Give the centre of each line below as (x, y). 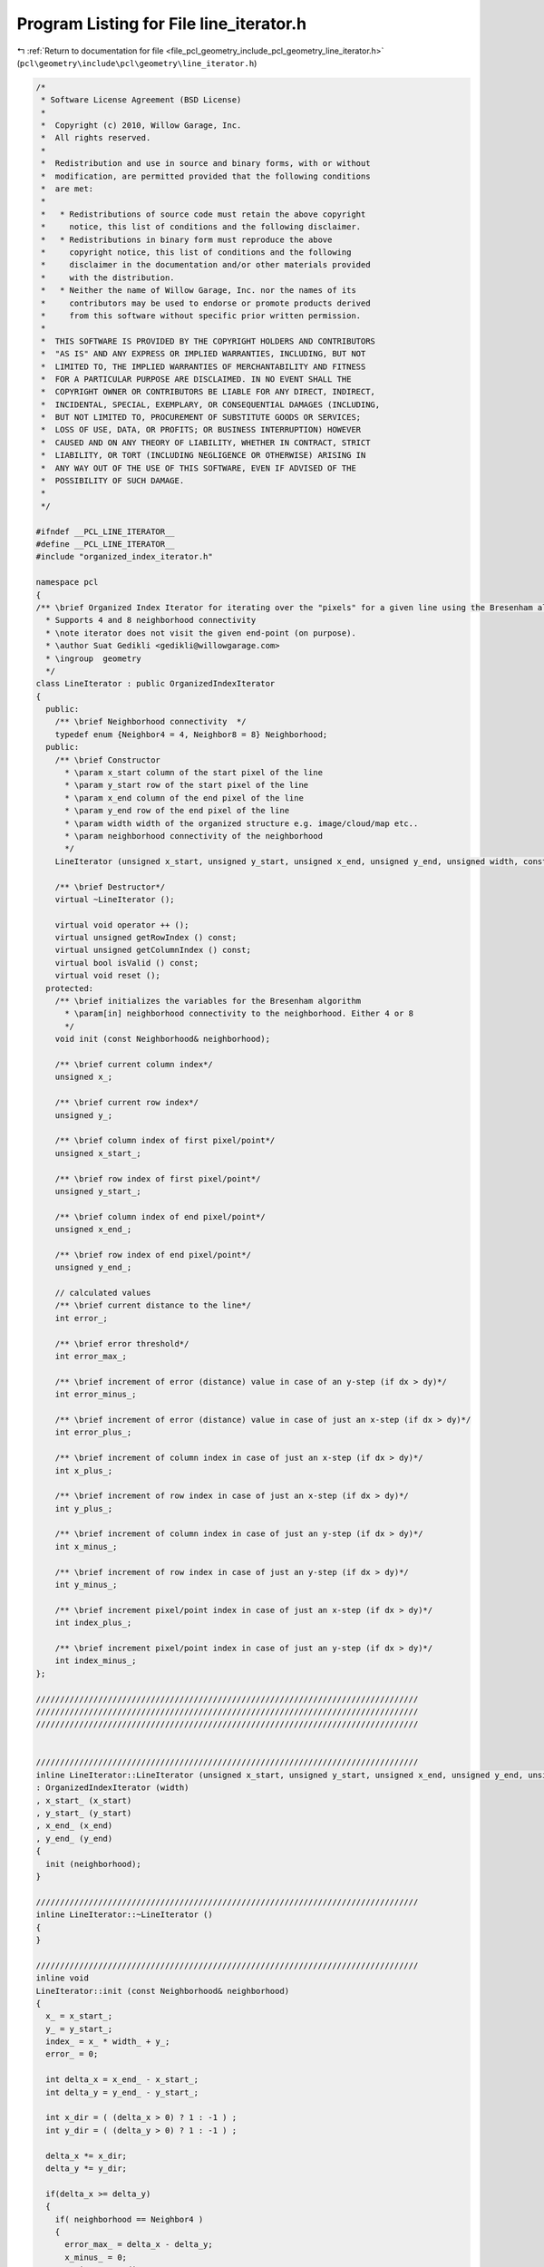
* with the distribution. (108, 277)
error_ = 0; (72, 2054)
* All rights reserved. (96, 138)
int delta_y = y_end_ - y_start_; (122, 2092)
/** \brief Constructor (107, 760)
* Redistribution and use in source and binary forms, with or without (206, 164)
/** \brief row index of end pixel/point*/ (153, 1255)
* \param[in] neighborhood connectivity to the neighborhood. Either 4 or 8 (239, 1014)
